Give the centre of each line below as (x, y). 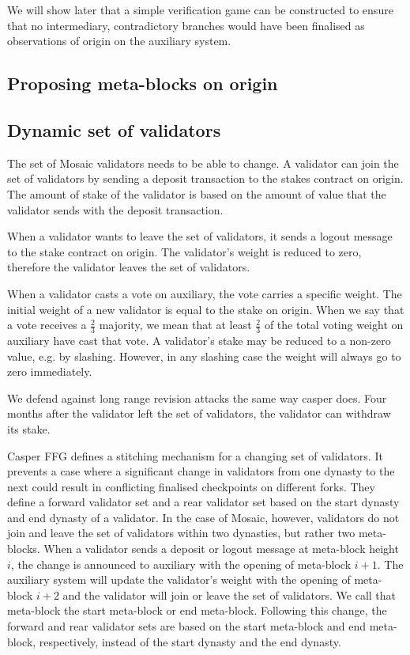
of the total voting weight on (334, 325)
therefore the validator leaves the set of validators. (129, 267)
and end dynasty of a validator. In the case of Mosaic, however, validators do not (203, 517)
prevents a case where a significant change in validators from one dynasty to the (201, 471)
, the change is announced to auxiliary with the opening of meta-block (181, 564)
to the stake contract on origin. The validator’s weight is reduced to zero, (184, 251)
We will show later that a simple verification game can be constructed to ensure (200, 9)
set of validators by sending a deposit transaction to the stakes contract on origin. (205, 178)
